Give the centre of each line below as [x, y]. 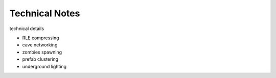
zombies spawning [42, 52]
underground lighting [44, 66]
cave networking [40, 45]
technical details [27, 29]
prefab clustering [40, 59]
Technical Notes [45, 13]
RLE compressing [41, 38]
